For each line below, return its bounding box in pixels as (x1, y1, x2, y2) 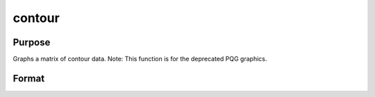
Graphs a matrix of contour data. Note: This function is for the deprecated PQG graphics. (12, 55, 267, 63)
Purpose (12, 36, 51, 48)
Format (12, 72, 45, 84)
